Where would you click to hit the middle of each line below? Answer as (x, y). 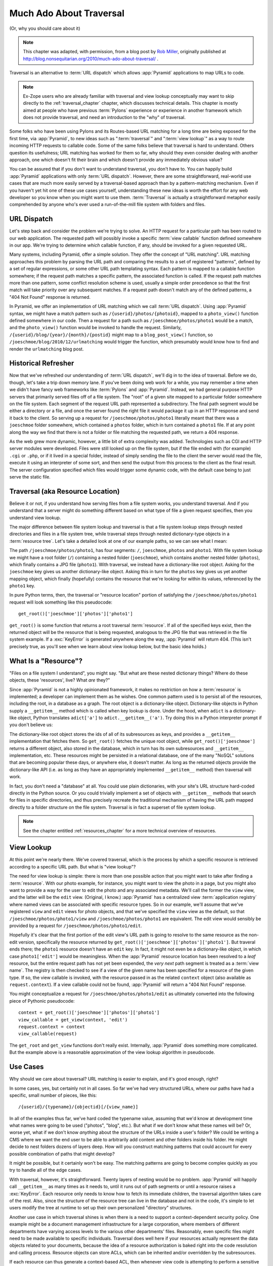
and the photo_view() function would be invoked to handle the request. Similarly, (96, 328)
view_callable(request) (48, 1034)
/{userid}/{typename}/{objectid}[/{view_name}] (78, 1107)
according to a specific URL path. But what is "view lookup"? (73, 866)
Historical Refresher (42, 363)
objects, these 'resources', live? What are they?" (60, 680)
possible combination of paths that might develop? (62, 1154)
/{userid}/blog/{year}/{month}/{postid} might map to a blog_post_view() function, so (111, 335)
